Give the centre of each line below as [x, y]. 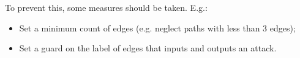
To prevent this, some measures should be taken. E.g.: [106, 7]
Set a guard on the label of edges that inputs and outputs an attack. [148, 48]
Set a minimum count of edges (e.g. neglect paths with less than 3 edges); [157, 27]
